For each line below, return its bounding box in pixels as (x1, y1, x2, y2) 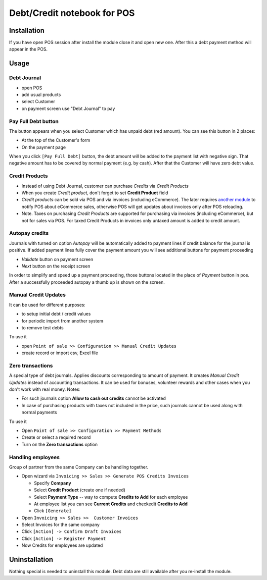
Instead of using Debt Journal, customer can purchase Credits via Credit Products (21, 183, 189, 189)
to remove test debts (21, 324, 64, 330)
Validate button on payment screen (21, 256, 93, 262)
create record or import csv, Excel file (21, 350, 98, 356)
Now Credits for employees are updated (21, 542, 103, 548)
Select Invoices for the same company (21, 522, 100, 527)
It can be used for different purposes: (9, 302, 86, 308)
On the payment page (21, 144, 66, 150)
